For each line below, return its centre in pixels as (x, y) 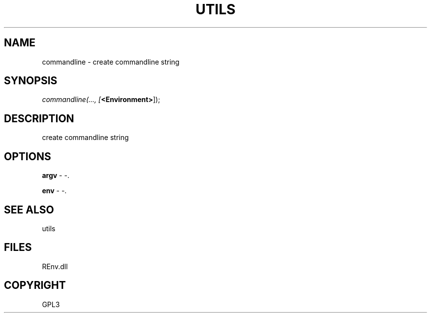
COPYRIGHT (35, 285)
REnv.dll (55, 266)
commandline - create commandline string (111, 62)
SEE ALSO (29, 210)
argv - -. (56, 176)
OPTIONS (28, 156)
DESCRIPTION (39, 118)
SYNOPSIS (31, 81)
